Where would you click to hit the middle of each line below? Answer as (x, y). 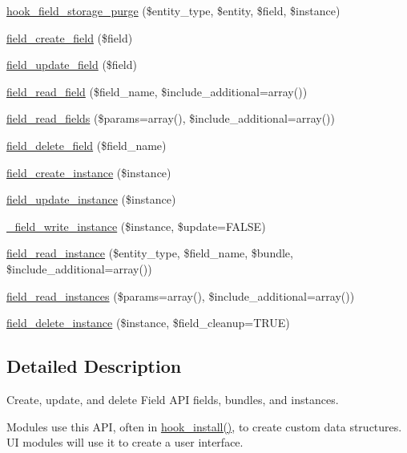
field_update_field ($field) (72, 65)
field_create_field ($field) (70, 37)
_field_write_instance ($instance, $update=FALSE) (136, 226)
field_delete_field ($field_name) (87, 145)
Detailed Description (94, 366)
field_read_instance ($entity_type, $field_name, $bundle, (150, 253)
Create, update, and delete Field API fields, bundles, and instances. (173, 399)
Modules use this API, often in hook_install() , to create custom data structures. (204, 426)
